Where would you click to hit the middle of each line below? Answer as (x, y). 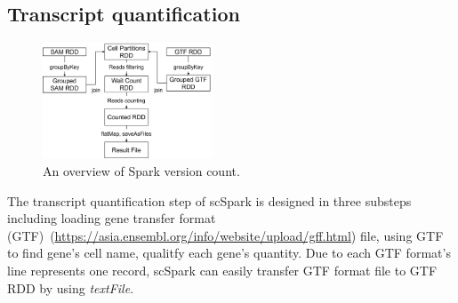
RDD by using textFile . (71, 287)
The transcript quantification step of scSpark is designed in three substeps (209, 200)
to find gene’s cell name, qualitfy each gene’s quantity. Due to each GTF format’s (229, 253)
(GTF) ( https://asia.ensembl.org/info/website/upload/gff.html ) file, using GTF (225, 235)
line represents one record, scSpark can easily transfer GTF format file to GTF (222, 270)
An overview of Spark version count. (141, 171)
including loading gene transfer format (112, 218)
